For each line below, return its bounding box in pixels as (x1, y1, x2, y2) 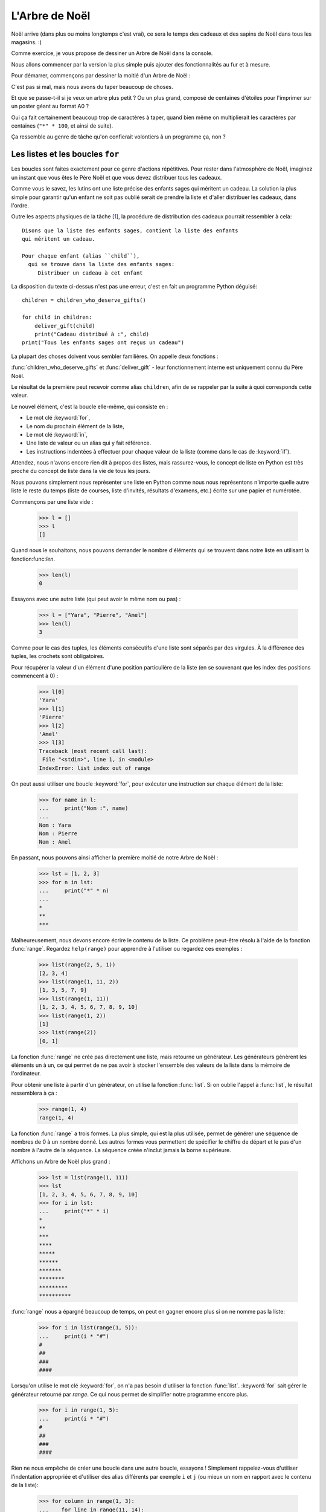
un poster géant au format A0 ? (11, 103, 89, 110)
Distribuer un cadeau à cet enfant (37, 269, 143, 276)
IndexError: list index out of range (39, 764, 151, 771)
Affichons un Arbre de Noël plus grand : (11, 1158, 110, 1165)
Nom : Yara (39, 821, 71, 829)
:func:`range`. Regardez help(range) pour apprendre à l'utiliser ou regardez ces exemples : (11, 945, 243, 953)
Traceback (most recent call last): (39, 748, 148, 754)
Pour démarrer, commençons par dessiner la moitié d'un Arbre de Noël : (11, 72, 191, 79)
